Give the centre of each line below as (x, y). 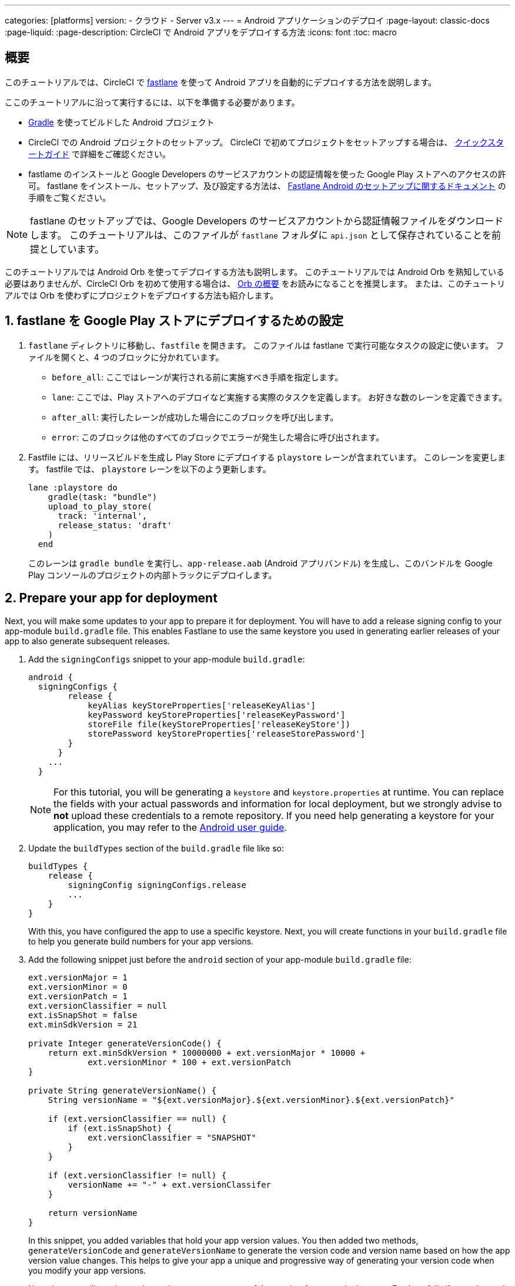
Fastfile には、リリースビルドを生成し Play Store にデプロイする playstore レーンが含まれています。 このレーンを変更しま (267, 457)
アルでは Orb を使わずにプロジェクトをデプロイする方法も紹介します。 (142, 295)
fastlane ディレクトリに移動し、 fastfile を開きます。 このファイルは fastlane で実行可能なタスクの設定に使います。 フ (266, 345)
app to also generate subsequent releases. (87, 641)
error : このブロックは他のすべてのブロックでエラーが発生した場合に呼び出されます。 (218, 437)
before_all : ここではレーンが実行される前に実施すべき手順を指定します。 (198, 377)
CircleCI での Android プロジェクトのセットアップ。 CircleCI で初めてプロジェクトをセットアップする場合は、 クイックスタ (266, 142)
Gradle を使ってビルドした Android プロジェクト (121, 122)
